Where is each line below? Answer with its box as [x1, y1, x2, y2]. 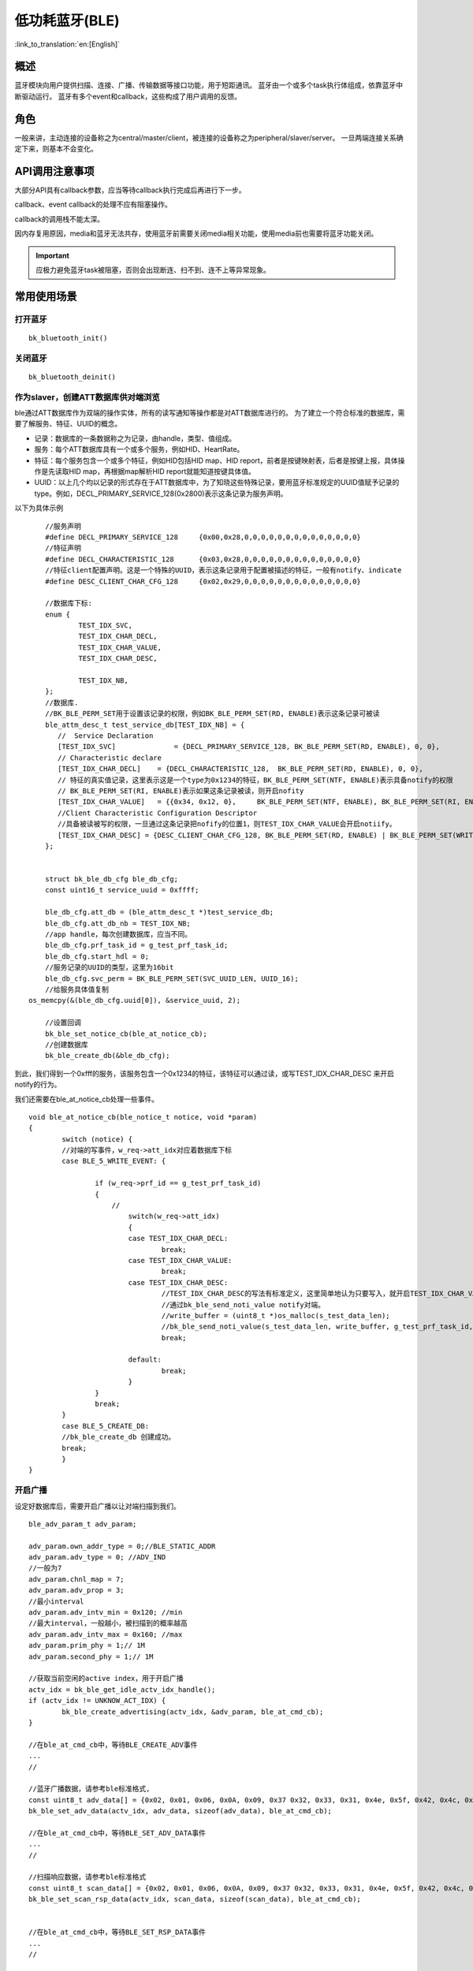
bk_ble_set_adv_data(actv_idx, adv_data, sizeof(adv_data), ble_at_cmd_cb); [28, 1806, 333, 1816]
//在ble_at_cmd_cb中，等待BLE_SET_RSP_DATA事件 [28, 1928, 207, 1937]
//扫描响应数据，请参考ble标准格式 [28, 1872, 147, 1882]
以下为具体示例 [14, 503, 63, 512]
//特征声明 [44, 544, 82, 553]
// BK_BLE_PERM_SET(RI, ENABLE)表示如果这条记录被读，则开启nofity [58, 786, 304, 795]
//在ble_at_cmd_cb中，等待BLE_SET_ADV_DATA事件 [28, 1828, 207, 1837]
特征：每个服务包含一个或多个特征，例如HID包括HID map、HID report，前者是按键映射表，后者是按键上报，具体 [34, 456, 398, 465]
